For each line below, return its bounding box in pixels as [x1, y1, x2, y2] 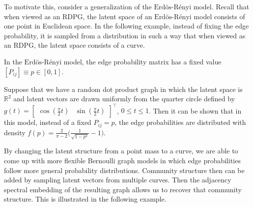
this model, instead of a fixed [4, 117, 91, 127]
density [4, 127, 26, 137]
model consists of [194, 11, 245, 21]
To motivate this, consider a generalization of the [4, 1, 152, 11]
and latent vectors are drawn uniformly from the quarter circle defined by [13, 93, 235, 104]
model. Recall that [193, 1, 250, 11]
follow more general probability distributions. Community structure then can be [4, 165, 245, 175]
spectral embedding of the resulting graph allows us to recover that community [4, 184, 242, 194]
